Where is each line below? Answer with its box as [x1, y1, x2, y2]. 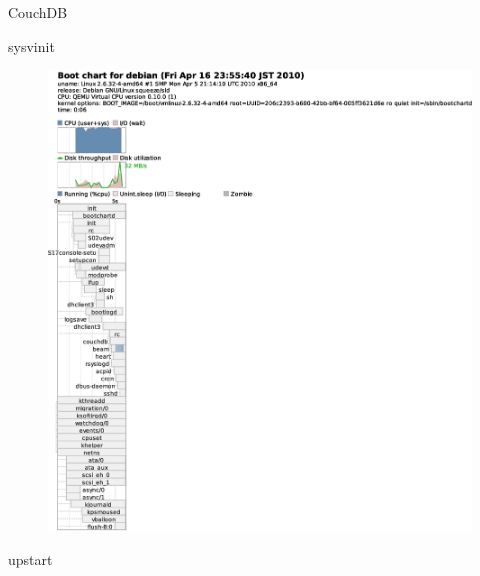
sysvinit [8, 35, 55, 56]
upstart [8, 549, 53, 570]
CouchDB [8, 2, 68, 22]
